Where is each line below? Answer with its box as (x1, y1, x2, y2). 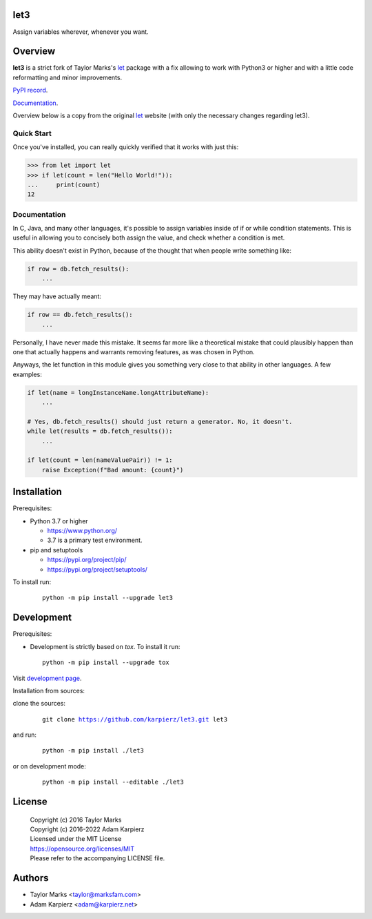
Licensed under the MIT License (30, 835, 122, 843)
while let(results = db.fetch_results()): (27, 427, 173, 435)
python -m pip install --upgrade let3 (42, 594, 174, 602)
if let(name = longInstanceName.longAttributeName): (27, 389, 209, 396)
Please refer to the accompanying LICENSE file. (30, 854, 165, 862)
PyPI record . (12, 86, 48, 95)
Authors (12, 872, 49, 884)
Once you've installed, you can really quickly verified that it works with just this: (12, 143, 239, 151)
